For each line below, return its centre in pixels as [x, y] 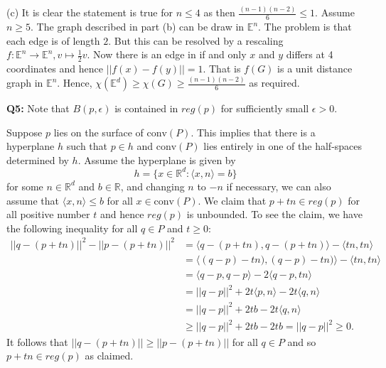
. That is [222, 69]
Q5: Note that [38, 108]
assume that [33, 200]
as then [219, 12]
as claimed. [109, 356]
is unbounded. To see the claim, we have [274, 214]
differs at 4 [310, 54]
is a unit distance [315, 69]
